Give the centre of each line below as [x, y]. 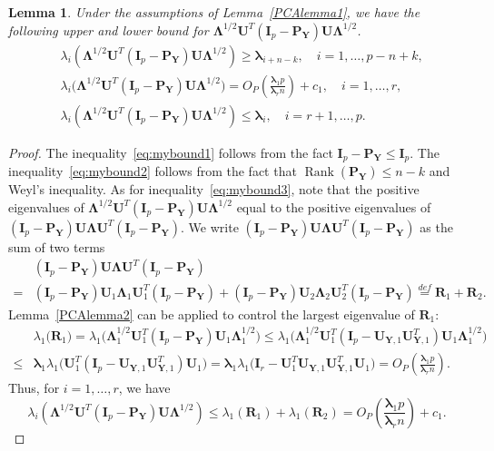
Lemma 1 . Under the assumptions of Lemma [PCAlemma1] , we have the [214, 12]
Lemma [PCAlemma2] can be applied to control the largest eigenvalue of [212, 314]
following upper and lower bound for [109, 29]
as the [436, 226]
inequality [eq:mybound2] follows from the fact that [153, 171]
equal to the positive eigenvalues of [334, 206]
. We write [210, 226]
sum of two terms [57, 246]
